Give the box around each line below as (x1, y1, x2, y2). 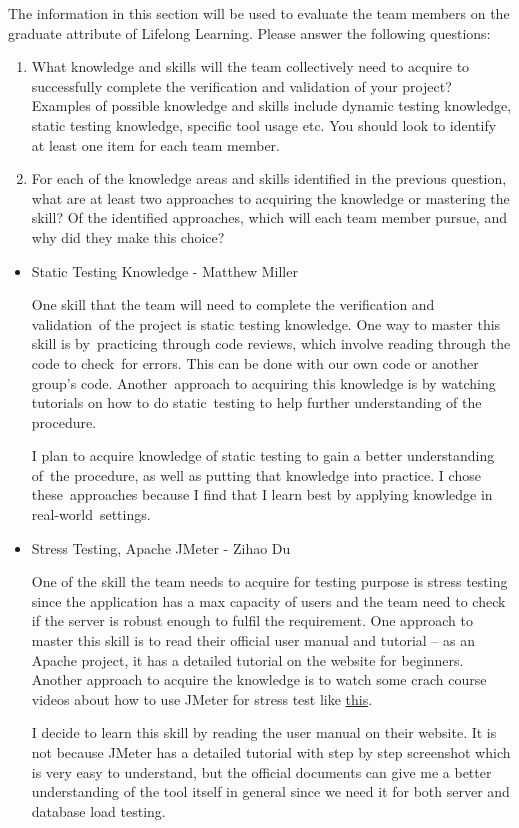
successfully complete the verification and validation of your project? (31, 75, 452, 96)
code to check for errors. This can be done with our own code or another (31, 352, 479, 373)
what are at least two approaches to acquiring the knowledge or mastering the (31, 187, 510, 208)
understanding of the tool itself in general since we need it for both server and (31, 781, 510, 802)
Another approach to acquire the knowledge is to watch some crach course (31, 669, 487, 690)
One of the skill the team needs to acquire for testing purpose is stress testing (31, 571, 508, 592)
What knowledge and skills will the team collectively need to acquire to (31, 56, 470, 77)
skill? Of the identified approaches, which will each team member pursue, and (31, 207, 507, 228)
